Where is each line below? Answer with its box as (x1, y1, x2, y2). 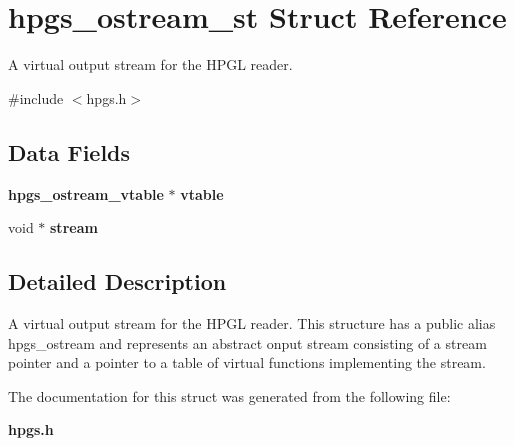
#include (8, 87, 64, 108)
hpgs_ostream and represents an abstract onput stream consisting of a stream (8, 332, 487, 353)
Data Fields (8, 136, 131, 167)
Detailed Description (8, 266, 227, 297)
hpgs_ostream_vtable (8, 183, 164, 204)
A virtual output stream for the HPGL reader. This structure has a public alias (8, 312, 496, 333)
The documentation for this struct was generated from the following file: (8, 385, 451, 406)
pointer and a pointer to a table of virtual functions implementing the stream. (8, 352, 486, 373)
